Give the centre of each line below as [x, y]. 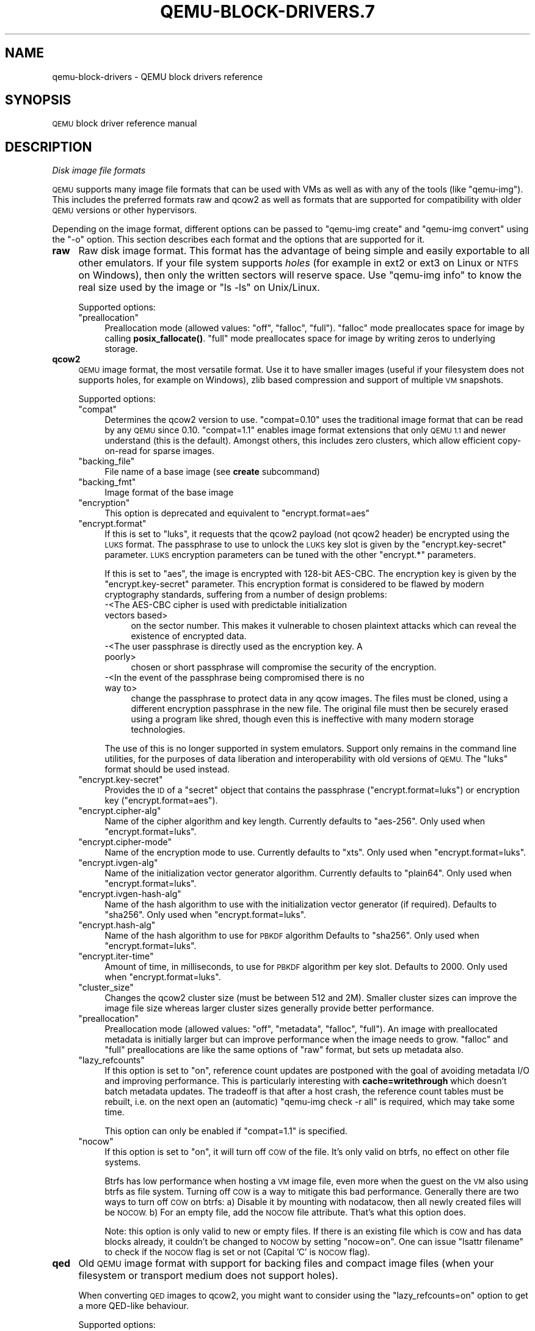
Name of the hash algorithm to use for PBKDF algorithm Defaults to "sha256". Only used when [292, 936]
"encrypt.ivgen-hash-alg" [130, 894]
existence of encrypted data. [189, 636]
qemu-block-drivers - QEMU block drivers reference [158, 76]
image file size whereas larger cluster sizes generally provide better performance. [269, 1008]
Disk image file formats [99, 170]
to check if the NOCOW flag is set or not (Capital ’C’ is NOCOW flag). [237, 1252]
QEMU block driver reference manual [125, 123]
